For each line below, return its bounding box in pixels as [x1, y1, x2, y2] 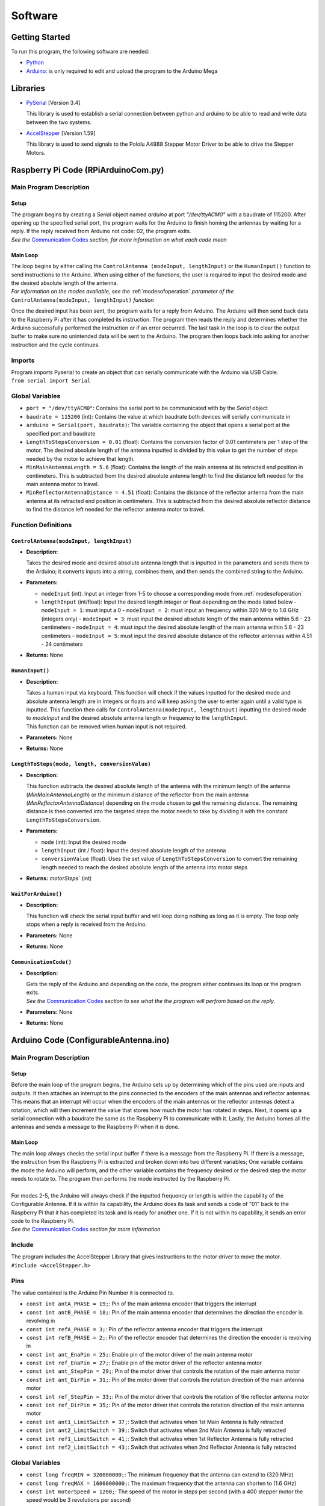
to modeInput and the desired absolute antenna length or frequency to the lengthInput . [26, 714, 248, 722]
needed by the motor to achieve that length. [26, 455, 135, 462]
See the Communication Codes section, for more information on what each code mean [11, 236, 227, 243]
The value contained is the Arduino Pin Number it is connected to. [11, 1289, 175, 1296]
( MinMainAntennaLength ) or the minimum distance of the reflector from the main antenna [26, 791, 249, 798]
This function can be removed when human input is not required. [26, 723, 187, 730]
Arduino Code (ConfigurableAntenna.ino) [11, 1035, 170, 1045]
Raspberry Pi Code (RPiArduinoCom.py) [11, 164, 164, 175]
